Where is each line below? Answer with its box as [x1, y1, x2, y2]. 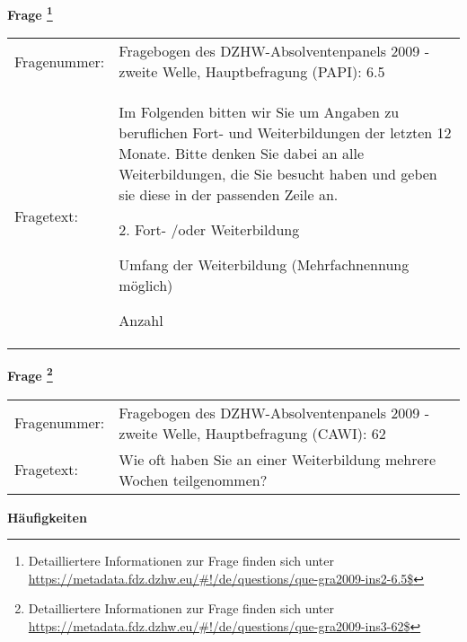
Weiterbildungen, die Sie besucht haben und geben [119, 163, 437, 185]
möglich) [119, 275, 173, 296]
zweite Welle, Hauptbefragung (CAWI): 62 [119, 422, 386, 444]
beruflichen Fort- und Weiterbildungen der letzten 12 [119, 122, 452, 144]
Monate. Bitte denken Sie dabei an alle [119, 143, 365, 164]
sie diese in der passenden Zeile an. [119, 184, 339, 206]
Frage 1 [7, 3, 53, 23]
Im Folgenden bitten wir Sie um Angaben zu [119, 101, 400, 123]
